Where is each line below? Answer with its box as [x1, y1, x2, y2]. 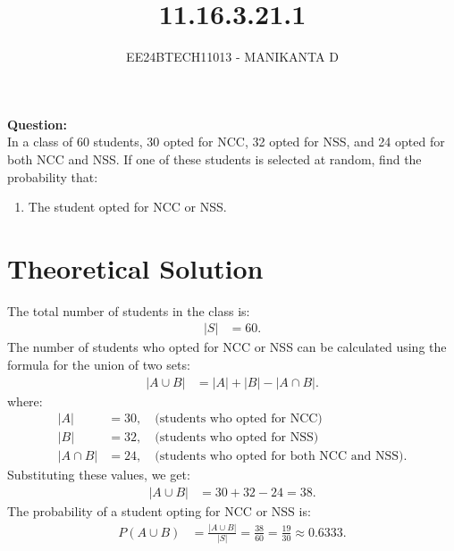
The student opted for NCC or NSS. [28, 197, 227, 216]
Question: [7, 114, 67, 133]
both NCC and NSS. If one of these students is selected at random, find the [7, 149, 422, 168]
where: [7, 391, 43, 410]
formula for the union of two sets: [7, 355, 190, 374]
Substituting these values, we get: [7, 465, 190, 484]
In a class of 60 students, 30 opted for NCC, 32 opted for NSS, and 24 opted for [7, 132, 445, 151]
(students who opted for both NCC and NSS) [155, 450, 404, 463]
